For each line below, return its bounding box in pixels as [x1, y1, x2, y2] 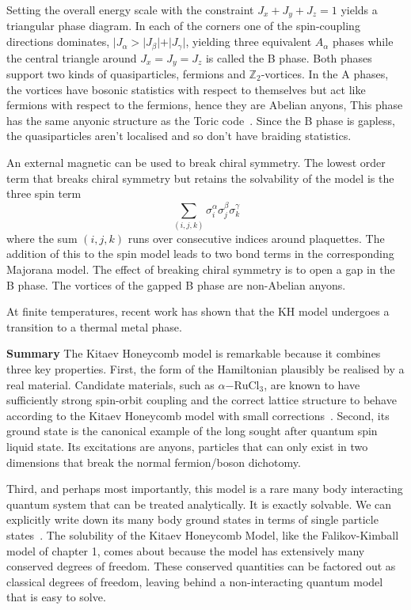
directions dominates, [6, 33, 110, 50]
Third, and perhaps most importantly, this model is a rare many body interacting [6, 480, 403, 497]
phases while [332, 33, 394, 50]
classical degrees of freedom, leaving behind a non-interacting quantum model [6, 573, 383, 589]
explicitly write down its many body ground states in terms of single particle [6, 511, 379, 528]
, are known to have [264, 376, 360, 392]
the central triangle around [6, 49, 137, 66]
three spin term [6, 185, 82, 202]
